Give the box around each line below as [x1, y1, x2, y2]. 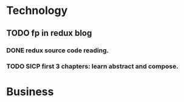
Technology [6, 4, 68, 18]
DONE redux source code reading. [6, 46, 109, 55]
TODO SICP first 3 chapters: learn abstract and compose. [6, 62, 179, 70]
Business [6, 84, 54, 98]
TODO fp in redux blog [6, 28, 92, 38]
